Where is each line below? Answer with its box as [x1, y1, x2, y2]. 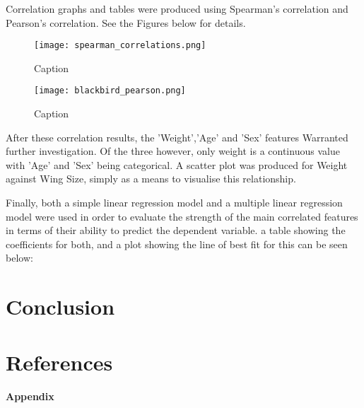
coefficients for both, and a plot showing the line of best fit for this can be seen [6, 236, 348, 251]
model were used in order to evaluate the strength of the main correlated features [6, 209, 358, 223]
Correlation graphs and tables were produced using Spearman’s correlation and [6, 1, 348, 16]
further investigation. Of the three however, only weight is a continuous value [6, 144, 340, 158]
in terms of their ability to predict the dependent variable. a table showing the [6, 223, 346, 238]
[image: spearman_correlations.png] [34, 40, 206, 51]
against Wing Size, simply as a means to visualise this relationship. [6, 171, 296, 186]
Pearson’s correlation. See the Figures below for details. [6, 15, 246, 30]
